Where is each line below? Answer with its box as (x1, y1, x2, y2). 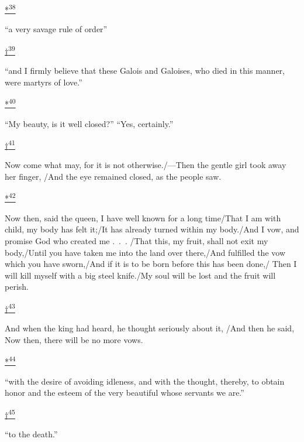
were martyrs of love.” (5, 76, 82, 88)
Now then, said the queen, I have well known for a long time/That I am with (5, 211, 281, 224)
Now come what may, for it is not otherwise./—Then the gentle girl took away (5, 159, 286, 171)
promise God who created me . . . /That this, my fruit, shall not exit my (5, 235, 268, 246)
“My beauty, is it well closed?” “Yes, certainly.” (5, 117, 174, 129)
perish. (5, 280, 29, 293)
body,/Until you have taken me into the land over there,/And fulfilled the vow (5, 246, 286, 258)
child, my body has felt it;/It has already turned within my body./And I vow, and (5, 223, 299, 235)
